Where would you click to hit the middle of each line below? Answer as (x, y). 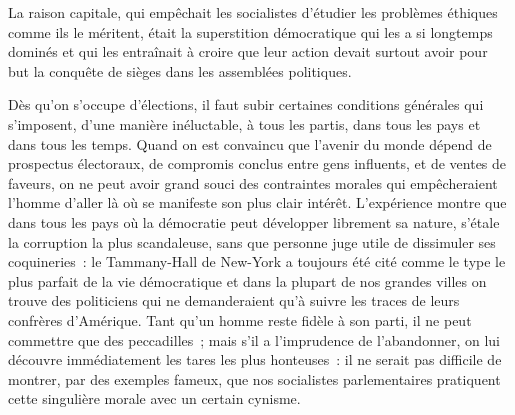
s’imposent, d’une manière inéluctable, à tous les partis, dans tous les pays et (244, 123)
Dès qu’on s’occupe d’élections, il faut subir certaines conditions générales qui (246, 104)
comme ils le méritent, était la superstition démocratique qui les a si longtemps (250, 31)
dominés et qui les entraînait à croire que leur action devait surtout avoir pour (248, 51)
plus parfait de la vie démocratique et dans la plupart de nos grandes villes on (247, 280)
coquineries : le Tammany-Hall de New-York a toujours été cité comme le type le (257, 261)
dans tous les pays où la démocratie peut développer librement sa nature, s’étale (254, 221)
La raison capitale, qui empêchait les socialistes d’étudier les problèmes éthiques (253, 12)
